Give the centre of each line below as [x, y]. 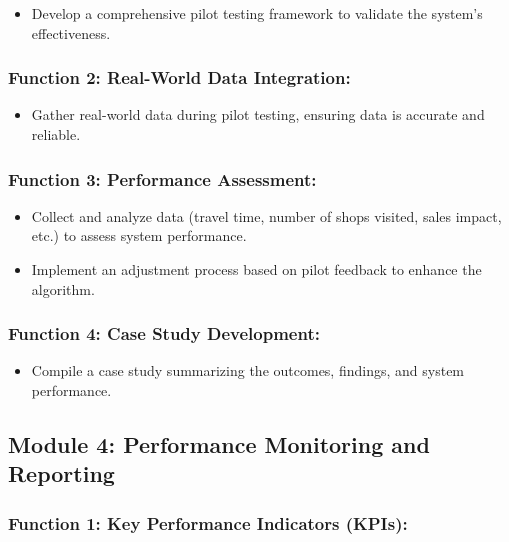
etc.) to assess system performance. [139, 235]
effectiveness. [71, 32]
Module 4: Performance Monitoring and [219, 443]
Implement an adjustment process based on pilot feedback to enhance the [256, 269]
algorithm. [63, 288]
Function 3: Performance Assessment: [162, 178]
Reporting [61, 473]
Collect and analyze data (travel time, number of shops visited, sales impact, [266, 215]
